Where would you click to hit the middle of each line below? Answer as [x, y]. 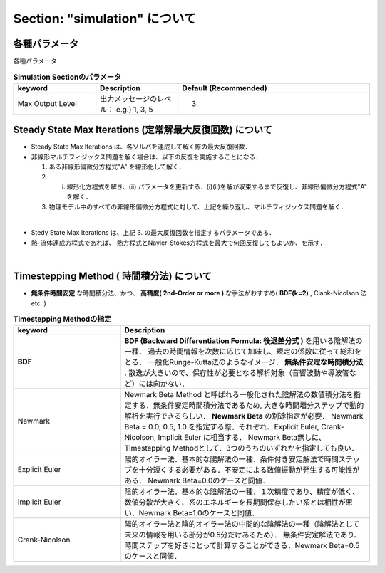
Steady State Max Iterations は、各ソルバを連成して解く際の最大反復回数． [141, 147]
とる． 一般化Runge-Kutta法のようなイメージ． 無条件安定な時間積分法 [244, 362]
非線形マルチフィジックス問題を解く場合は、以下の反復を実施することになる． [147, 157]
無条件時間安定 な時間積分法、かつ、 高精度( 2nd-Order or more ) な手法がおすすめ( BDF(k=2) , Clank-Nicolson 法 [199, 293]
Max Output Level [47, 103]
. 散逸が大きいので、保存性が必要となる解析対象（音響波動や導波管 [237, 373]
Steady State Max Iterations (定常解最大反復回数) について [143, 130]
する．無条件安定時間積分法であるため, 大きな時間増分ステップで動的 [248, 406]
